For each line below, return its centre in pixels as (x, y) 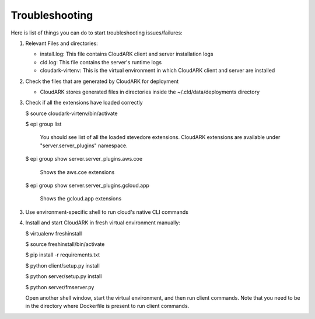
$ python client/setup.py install (63, 265)
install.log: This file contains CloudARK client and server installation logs (127, 54)
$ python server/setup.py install (64, 276)
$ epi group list (43, 124)
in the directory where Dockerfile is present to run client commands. (107, 306)
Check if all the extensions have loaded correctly (84, 103)
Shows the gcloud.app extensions (81, 199)
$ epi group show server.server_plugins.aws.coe (84, 159)
